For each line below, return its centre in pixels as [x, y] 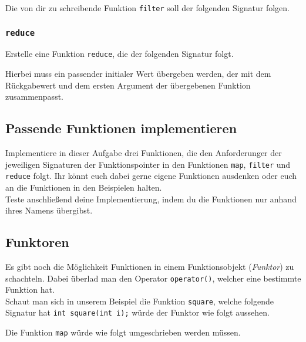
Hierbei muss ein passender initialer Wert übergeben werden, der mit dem [138, 74]
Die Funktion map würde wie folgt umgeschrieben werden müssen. [123, 332]
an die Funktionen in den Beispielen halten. [84, 187]
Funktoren [37, 242]
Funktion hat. [30, 289]
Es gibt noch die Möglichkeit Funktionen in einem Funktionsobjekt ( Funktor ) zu [150, 266]
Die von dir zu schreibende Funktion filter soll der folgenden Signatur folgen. [147, 8]
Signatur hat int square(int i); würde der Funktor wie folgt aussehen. [137, 312]
